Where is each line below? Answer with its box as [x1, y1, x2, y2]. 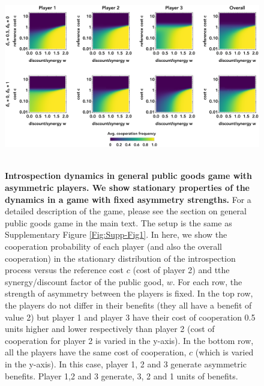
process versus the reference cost [5, 264, 124, 276]
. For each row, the [172, 275, 242, 288]
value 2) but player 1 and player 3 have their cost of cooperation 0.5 [5, 310, 256, 323]
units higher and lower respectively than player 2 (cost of [5, 322, 215, 335]
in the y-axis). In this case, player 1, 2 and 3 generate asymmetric [5, 357, 247, 370]
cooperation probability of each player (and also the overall [5, 240, 222, 252]
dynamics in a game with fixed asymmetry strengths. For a [5, 193, 251, 205]
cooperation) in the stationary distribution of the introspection [5, 252, 236, 264]
